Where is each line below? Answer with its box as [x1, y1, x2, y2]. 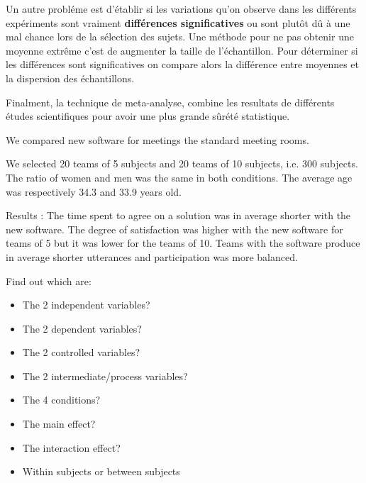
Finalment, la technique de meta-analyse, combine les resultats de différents [6, 94, 335, 109]
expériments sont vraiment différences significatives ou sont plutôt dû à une [6, 15, 350, 30]
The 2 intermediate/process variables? [22, 368, 188, 383]
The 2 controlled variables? [22, 345, 140, 360]
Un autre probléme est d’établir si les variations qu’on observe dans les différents [6, 1, 357, 16]
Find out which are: [6, 273, 91, 288]
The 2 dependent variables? [22, 321, 142, 335]
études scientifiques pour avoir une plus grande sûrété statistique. [6, 109, 290, 123]
